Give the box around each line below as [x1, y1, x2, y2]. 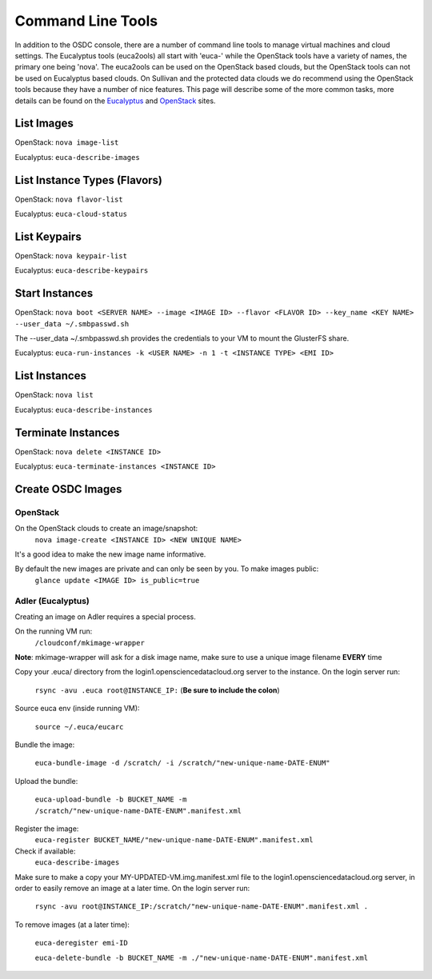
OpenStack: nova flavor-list [14, 194, 123, 204]
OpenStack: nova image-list [14, 138, 119, 147]
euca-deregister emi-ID [34, 938, 128, 948]
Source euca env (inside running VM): [14, 704, 140, 713]
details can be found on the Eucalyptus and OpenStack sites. [14, 96, 216, 106]
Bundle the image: [14, 740, 75, 749]
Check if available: [14, 846, 76, 856]
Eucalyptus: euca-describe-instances [14, 405, 153, 414]
